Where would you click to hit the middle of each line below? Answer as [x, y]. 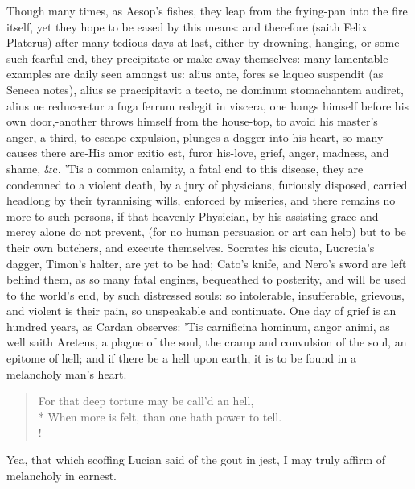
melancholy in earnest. [62, 475]
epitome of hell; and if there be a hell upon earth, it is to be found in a [181, 358]
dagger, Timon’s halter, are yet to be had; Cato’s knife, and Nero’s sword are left [207, 263]
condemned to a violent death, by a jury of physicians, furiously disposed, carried [207, 184]
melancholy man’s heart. [67, 373]
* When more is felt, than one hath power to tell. [160, 416]
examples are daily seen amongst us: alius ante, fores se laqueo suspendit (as [195, 74]
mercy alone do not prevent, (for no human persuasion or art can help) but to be [206, 232]
